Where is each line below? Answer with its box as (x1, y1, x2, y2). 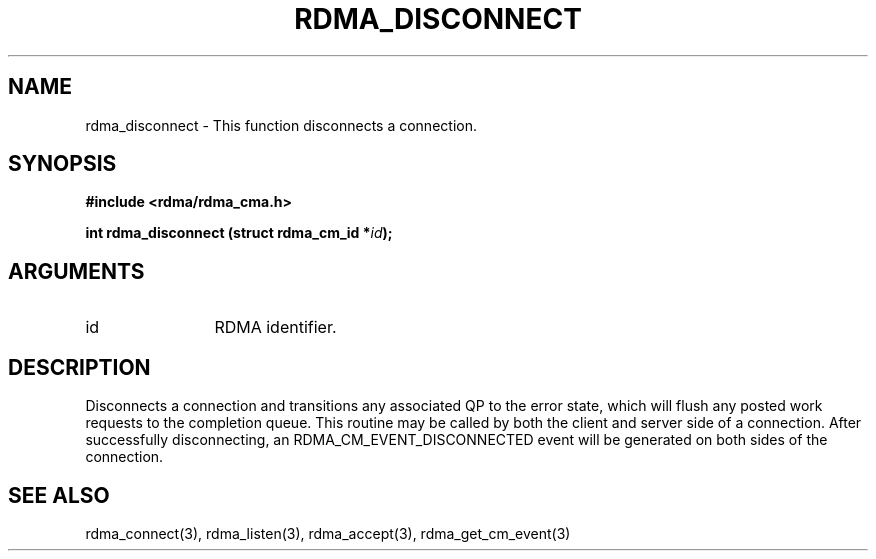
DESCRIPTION (8, 354, 151, 380)
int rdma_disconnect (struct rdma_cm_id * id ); (85, 224, 393, 242)
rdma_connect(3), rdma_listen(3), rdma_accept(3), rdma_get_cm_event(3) (85, 524, 571, 542)
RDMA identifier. (214, 317, 337, 338)
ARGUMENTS (8, 258, 145, 284)
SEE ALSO (8, 482, 110, 508)
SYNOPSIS (8, 151, 117, 177)
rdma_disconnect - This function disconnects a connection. (85, 116, 477, 134)
